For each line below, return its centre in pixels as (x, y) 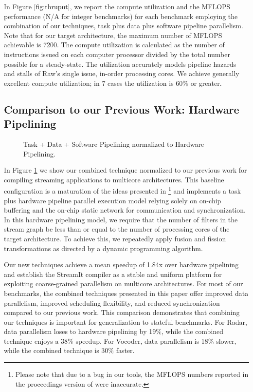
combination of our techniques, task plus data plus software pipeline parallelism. (124, 26)
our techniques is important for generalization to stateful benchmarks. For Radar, (126, 322)
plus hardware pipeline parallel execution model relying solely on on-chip (113, 200)
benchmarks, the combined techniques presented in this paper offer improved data (126, 293)
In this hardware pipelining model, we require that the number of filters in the (121, 219)
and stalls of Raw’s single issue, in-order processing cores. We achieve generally (122, 73)
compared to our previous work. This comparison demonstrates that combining (122, 312)
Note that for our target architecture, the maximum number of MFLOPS (113, 35)
